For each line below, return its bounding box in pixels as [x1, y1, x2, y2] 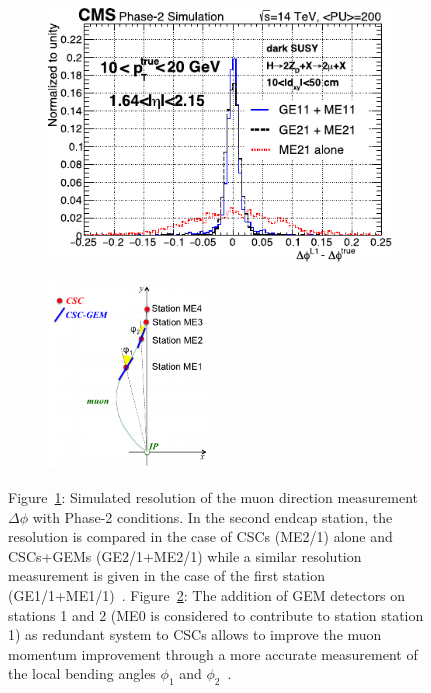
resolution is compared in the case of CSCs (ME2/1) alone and [8, 526, 393, 547]
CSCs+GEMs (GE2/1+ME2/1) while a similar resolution [8, 545, 362, 566]
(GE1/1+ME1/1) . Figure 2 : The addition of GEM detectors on [8, 585, 406, 606]
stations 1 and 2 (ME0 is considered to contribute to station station [8, 604, 424, 625]
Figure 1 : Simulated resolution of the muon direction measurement [8, 487, 419, 508]
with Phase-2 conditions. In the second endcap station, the [32, 506, 393, 527]
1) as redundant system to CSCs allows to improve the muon [8, 624, 382, 645]
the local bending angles [8, 663, 156, 684]
